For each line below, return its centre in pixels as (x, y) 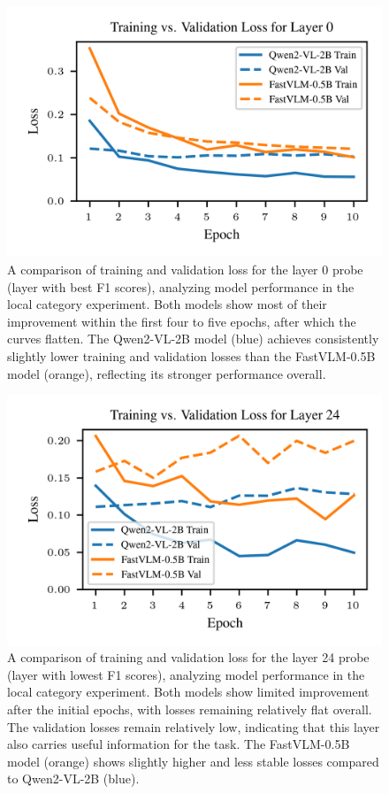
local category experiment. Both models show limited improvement (188, 692)
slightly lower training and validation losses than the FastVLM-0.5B (191, 355)
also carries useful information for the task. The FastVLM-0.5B (179, 744)
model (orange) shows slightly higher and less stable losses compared (193, 761)
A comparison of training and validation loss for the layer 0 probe (185, 269)
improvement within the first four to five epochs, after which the (182, 321)
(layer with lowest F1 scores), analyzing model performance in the (186, 674)
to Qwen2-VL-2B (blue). (73, 779)
